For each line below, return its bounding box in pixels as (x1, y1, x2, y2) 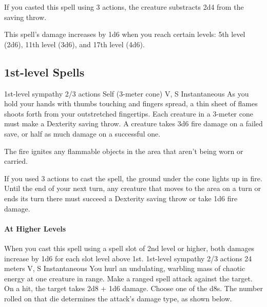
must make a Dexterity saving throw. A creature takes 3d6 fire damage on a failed (4, 118, 263, 129)
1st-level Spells (4, 64, 85, 80)
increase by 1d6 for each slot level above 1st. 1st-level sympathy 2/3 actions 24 (4, 253, 252, 263)
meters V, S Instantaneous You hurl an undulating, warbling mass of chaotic (4, 263, 245, 274)
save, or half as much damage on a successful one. (4, 128, 161, 139)
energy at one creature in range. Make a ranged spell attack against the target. (4, 273, 253, 283)
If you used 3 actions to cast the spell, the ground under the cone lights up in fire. (4, 172, 262, 183)
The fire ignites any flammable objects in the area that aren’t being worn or (4, 145, 243, 156)
